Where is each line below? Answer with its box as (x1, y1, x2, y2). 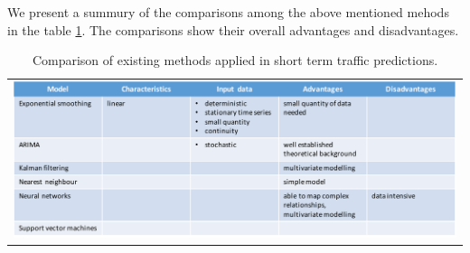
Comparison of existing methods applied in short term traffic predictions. (32, 51, 438, 70)
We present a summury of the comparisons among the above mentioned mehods (7, 3, 449, 21)
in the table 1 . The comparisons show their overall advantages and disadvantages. (7, 20, 459, 39)
